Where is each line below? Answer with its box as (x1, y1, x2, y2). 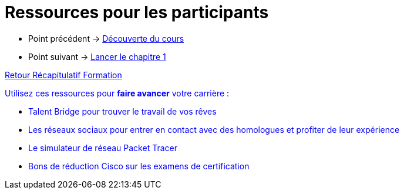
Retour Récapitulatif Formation (5, 69, 122, 80)
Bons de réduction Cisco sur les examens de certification (28, 160, 250, 171)
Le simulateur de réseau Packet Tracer (28, 142, 177, 153)
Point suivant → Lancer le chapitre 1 (28, 51, 166, 62)
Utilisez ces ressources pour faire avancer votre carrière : (5, 88, 230, 98)
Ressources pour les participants (5, 2, 269, 22)
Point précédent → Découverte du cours (28, 33, 184, 44)
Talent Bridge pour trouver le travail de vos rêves (28, 106, 217, 116)
